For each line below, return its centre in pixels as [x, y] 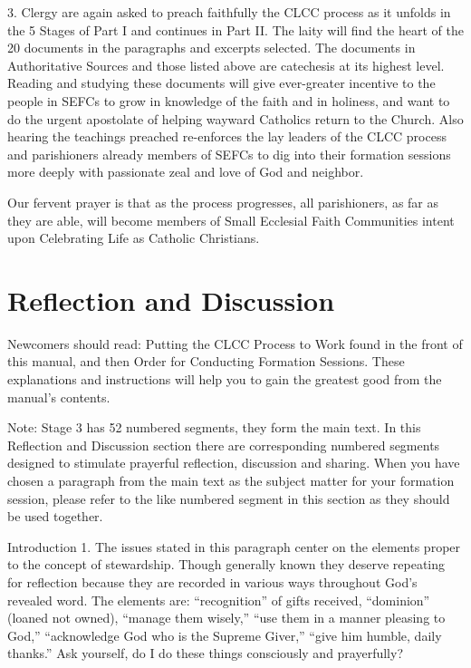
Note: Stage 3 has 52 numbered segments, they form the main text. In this [214, 427]
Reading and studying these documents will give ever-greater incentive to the [221, 83]
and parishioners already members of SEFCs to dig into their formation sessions [229, 154]
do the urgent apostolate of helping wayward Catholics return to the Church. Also [235, 118]
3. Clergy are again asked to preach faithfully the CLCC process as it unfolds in [229, 12]
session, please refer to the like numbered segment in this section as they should [229, 498]
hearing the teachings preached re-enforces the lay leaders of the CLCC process [227, 136]
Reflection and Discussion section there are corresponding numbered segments [224, 445]
